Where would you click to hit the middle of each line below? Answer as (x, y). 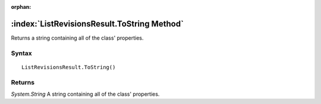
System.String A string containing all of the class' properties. (85, 94)
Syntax (21, 53)
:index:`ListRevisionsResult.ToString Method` (97, 24)
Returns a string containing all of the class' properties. (77, 38)
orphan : (21, 7)
